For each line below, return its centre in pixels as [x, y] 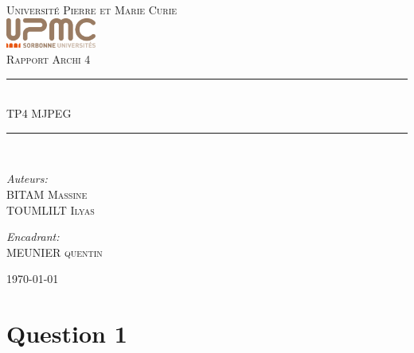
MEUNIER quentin [55, 252]
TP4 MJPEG [39, 113]
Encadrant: [33, 237]
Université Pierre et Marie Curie [92, 10]
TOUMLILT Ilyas [51, 209]
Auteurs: [27, 178]
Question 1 [67, 334]
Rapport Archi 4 [49, 58]
